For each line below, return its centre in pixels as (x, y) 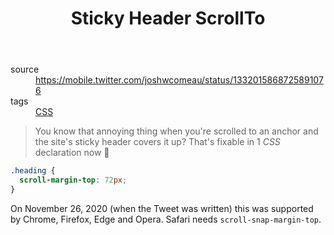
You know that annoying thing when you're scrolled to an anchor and (176, 131)
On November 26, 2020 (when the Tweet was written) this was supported (162, 208)
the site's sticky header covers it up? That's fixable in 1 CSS (157, 142)
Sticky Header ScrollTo (168, 18)
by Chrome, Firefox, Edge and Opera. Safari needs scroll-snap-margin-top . (166, 219)
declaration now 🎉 (72, 153)
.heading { (33, 171)
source (25, 69)
